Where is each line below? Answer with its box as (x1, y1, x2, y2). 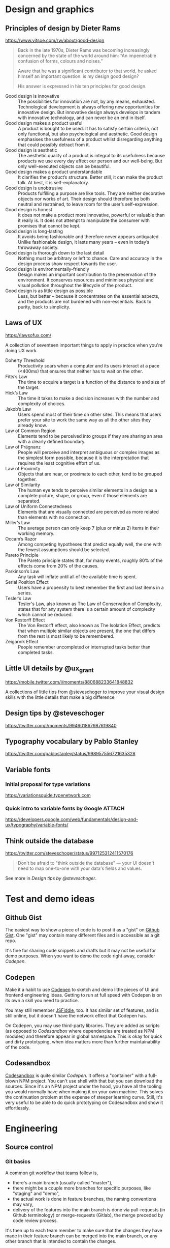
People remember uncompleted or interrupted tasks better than (18, 644, 151, 650)
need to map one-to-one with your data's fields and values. (17, 865, 142, 871)
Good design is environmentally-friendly (5, 266, 90, 272)
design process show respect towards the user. (18, 261, 118, 267)
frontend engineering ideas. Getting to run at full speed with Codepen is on (5, 992, 162, 998)
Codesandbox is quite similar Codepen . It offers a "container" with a (5, 1072, 148, 1079)
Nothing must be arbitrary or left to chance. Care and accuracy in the (18, 256, 162, 261)
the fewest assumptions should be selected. (18, 546, 110, 553)
